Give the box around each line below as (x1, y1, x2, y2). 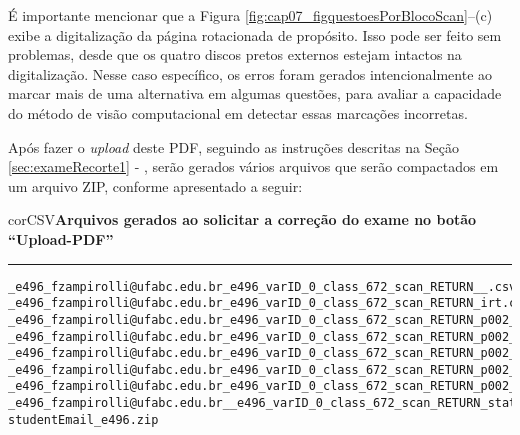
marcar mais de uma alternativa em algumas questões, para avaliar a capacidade (8, 83, 502, 104)
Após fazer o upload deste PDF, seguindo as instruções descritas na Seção (8, 136, 459, 157)
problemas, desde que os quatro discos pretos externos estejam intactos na (8, 44, 462, 65)
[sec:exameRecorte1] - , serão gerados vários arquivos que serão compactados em (8, 156, 499, 177)
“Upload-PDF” (8, 228, 114, 249)
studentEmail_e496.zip (8, 412, 159, 427)
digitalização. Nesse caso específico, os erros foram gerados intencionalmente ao (8, 63, 493, 84)
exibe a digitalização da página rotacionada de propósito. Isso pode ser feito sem (8, 24, 502, 45)
